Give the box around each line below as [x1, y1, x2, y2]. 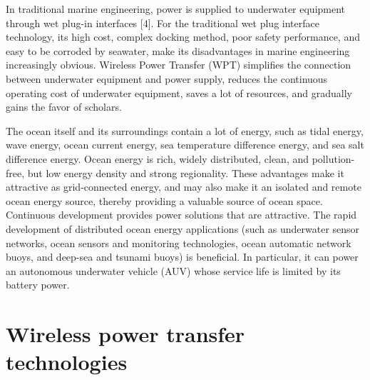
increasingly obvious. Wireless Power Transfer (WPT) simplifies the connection [6, 57, 351, 72]
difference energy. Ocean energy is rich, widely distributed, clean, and [6, 151, 309, 166]
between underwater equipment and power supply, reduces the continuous [6, 71, 328, 86]
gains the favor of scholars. [6, 99, 122, 114]
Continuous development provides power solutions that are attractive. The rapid [6, 207, 357, 222]
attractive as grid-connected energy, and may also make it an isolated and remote [6, 179, 361, 194]
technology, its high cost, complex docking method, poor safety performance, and [6, 29, 360, 44]
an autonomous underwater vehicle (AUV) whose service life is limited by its [6, 263, 341, 278]
